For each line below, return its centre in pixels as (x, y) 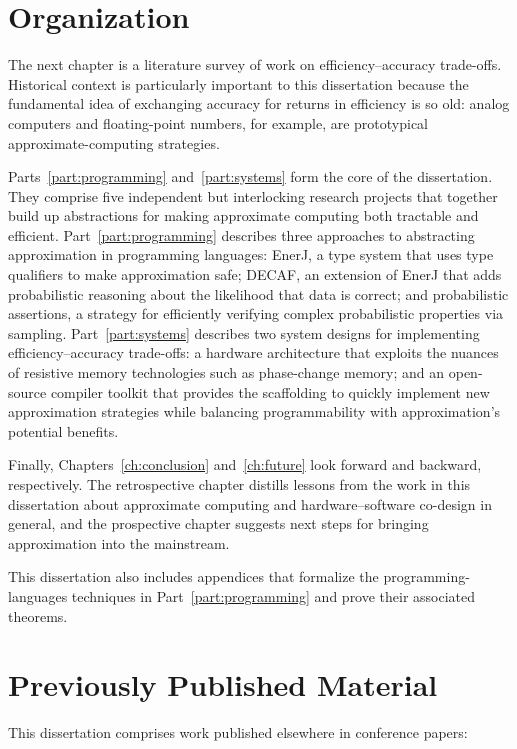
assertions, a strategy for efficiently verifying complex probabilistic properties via (256, 313)
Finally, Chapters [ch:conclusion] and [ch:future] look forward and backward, (245, 464)
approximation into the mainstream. (119, 542)
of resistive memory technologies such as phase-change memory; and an (226, 372)
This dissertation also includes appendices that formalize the (193, 576)
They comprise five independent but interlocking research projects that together (253, 195)
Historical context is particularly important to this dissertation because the (238, 83)
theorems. (38, 615)
